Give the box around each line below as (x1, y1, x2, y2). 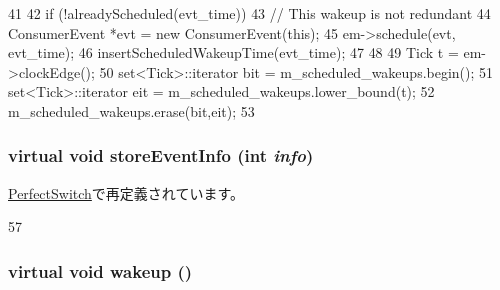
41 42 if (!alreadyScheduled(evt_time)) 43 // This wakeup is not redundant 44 (8, 3, 491, 23)
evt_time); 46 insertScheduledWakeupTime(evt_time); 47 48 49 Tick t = (8, 42, 459, 63)
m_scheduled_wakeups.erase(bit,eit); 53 (8, 100, 255, 121)
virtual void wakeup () (8, 258, 193, 283)
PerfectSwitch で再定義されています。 (8, 182, 245, 203)
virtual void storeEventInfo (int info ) (8, 143, 314, 168)
